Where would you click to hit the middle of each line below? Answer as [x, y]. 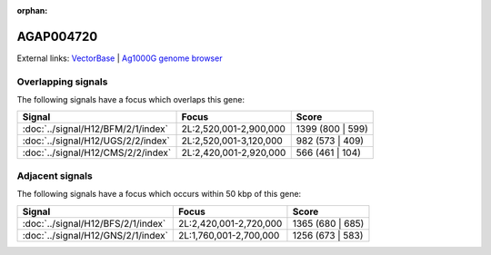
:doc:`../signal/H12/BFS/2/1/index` [94, 223]
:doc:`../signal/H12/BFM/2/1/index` [95, 129]
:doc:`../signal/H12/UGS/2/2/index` [96, 141]
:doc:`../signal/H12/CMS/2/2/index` [97, 152]
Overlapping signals [62, 82]
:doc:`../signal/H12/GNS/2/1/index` [95, 235]
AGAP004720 [57, 36]
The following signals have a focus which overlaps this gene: [131, 100]
